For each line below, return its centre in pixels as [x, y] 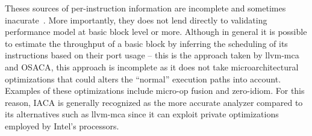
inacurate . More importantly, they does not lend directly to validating [136, 20]
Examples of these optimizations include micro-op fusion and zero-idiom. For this [155, 91]
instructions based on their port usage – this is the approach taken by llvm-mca [152, 55]
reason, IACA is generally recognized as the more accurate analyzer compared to [154, 102]
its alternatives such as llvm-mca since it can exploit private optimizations [142, 114]
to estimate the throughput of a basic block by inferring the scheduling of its [146, 43]
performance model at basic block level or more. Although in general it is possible [156, 32]
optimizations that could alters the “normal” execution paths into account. [143, 79]
